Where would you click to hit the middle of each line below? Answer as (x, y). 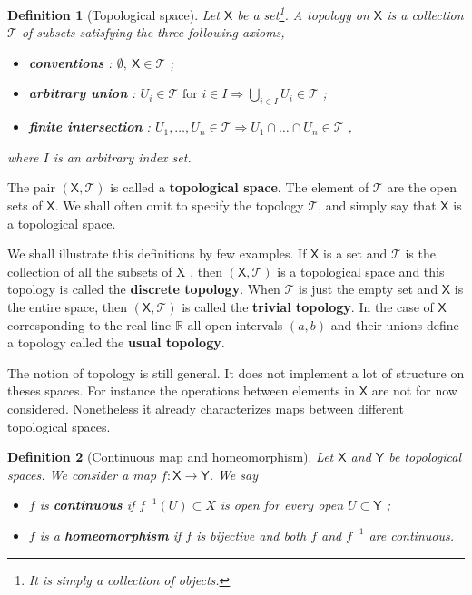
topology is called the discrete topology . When (144, 289)
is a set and (355, 254)
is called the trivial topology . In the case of (308, 306)
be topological (425, 457)
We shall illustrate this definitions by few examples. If (157, 254)
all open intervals (235, 324)
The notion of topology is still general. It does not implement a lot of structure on (236, 372)
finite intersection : (89, 127)
